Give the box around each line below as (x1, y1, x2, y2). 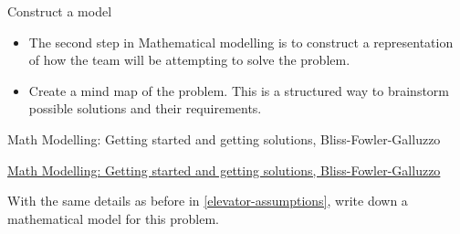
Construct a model (7, 2, 112, 20)
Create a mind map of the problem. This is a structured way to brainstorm (28, 80, 449, 100)
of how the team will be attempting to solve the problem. (28, 50, 350, 69)
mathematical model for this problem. (7, 208, 219, 228)
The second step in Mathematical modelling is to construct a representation (28, 32, 454, 51)
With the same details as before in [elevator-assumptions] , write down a (7, 191, 408, 210)
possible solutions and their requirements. (28, 99, 262, 118)
